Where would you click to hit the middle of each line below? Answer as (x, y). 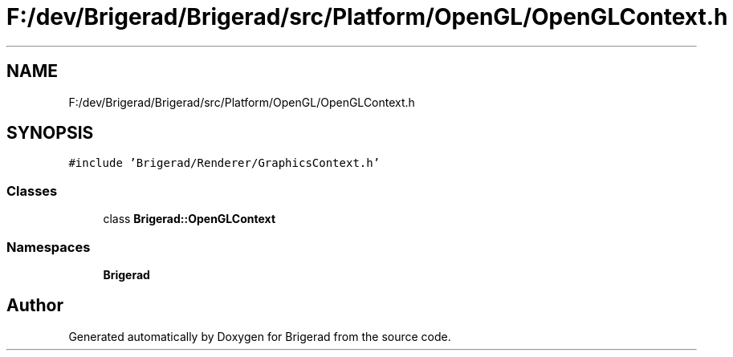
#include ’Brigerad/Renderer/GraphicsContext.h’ (224, 163)
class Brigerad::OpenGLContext (189, 219)
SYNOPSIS (50, 133)
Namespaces (49, 247)
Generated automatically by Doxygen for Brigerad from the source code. (260, 336)
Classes (32, 191)
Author (35, 306)
